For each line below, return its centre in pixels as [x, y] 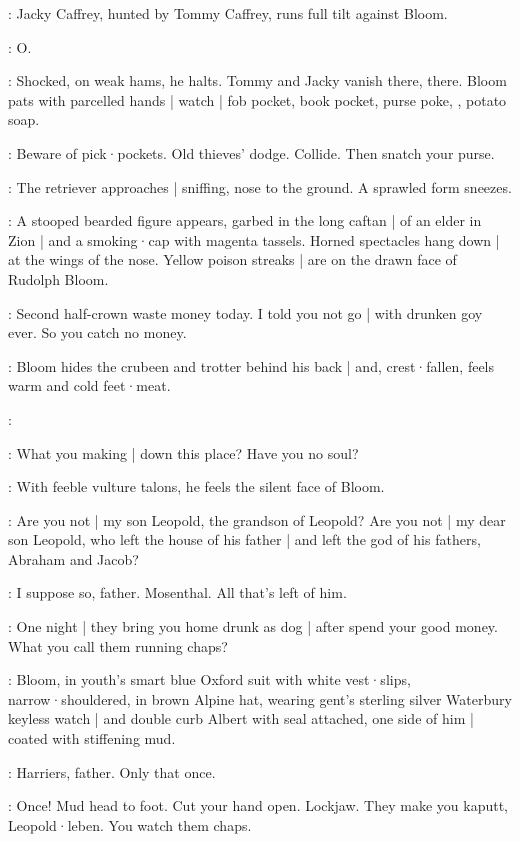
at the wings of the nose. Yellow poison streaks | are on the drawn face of [232, 259]
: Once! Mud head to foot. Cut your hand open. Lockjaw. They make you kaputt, [258, 805]
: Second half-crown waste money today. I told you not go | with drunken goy [245, 312]
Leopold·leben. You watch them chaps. [130, 824]
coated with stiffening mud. [92, 738]
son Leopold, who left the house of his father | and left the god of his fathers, [244, 539]
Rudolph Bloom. [58, 278]
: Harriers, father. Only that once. [112, 771]
